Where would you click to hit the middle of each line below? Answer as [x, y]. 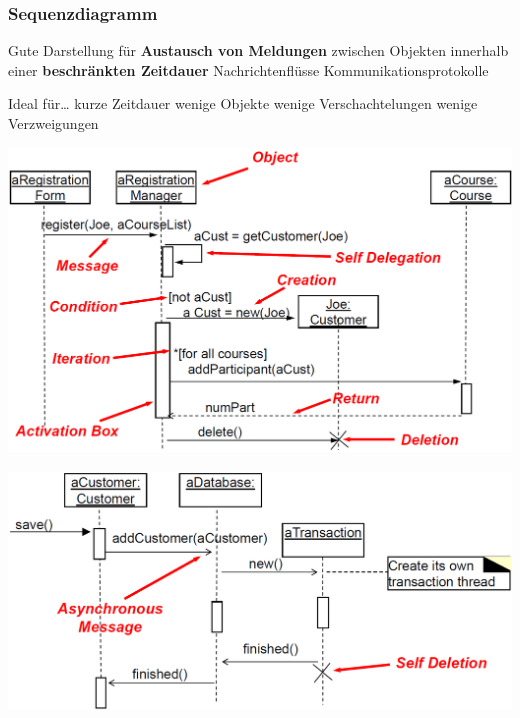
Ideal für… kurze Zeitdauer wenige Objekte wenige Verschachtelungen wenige [243, 103]
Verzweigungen [53, 123]
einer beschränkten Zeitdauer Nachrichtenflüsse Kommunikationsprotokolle [248, 69]
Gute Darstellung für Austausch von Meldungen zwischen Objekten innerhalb [258, 50]
